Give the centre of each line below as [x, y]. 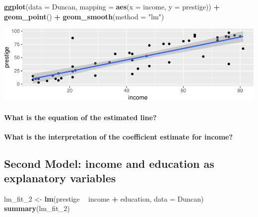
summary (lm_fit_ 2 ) [37, 208]
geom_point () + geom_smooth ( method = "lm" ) [84, 16]
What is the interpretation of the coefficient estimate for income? [119, 136]
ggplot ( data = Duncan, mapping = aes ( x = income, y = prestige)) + [112, 6]
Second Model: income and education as [109, 163]
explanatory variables [60, 178]
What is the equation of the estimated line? [80, 117]
